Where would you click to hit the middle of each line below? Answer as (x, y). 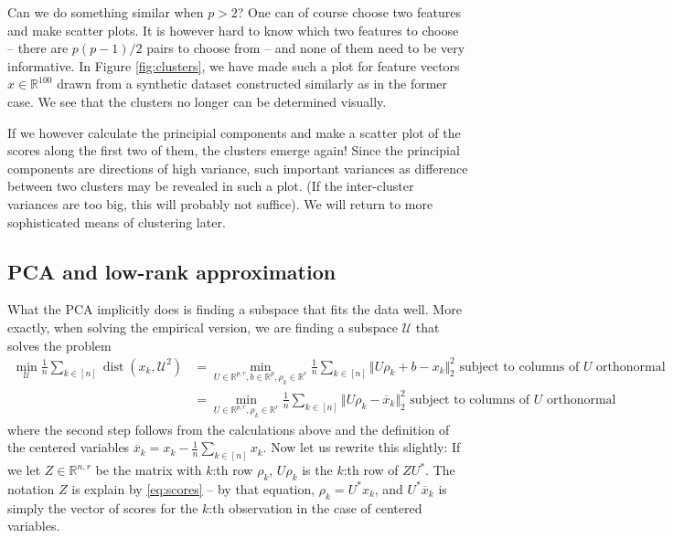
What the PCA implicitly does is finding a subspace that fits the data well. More (235, 309)
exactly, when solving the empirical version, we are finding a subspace (203, 327)
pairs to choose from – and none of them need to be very (306, 48)
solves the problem (59, 345)
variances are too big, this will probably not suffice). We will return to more (220, 203)
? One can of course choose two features (349, 12)
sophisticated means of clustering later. (117, 222)
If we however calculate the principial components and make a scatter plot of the (234, 132)
